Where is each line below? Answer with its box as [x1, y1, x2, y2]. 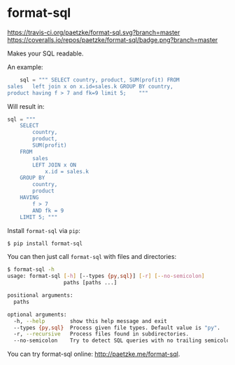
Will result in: [7, 102, 45, 110]
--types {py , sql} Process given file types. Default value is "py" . [13, 324, 220, 331]
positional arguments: [7, 292, 73, 299]
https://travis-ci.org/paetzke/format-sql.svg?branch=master [7, 28, 180, 36]
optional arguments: [7, 311, 68, 318]
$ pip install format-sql [7, 240, 83, 247]
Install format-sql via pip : [7, 226, 80, 234]
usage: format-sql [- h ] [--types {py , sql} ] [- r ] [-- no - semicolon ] [7, 272, 205, 280]
